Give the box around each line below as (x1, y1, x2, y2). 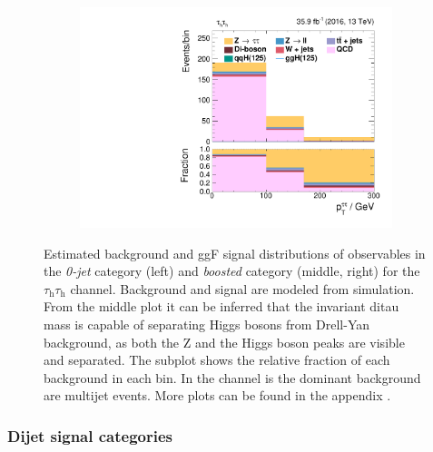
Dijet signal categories (7, 424, 172, 447)
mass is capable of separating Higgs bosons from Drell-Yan (44, 315, 370, 334)
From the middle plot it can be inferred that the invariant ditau (44, 297, 399, 316)
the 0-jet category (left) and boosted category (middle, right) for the (44, 261, 420, 280)
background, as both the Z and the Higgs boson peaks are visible (44, 332, 405, 351)
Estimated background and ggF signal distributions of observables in (44, 243, 426, 262)
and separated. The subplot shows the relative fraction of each (44, 350, 390, 369)
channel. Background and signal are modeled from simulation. (70, 279, 415, 298)
